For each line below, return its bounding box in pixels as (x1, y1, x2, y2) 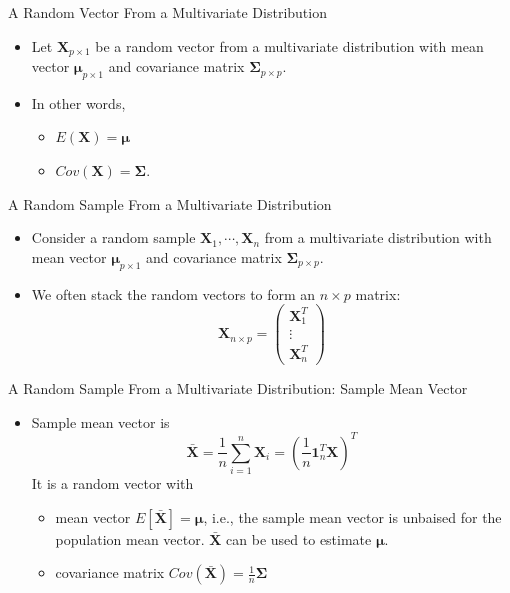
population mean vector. (55, 528, 205, 549)
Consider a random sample (31, 227, 196, 248)
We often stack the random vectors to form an (31, 283, 316, 304)
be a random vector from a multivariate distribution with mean (95, 35, 484, 56)
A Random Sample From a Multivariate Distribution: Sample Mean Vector (8, 378, 468, 399)
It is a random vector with (31, 473, 194, 494)
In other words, (31, 92, 126, 113)
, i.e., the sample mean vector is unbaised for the (203, 506, 502, 527)
